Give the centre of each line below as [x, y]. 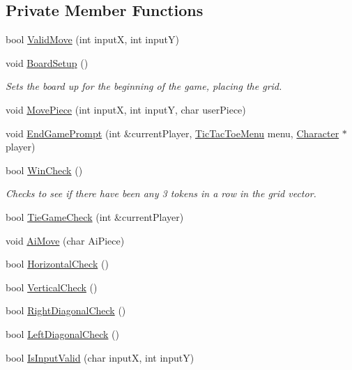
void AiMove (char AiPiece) [65, 240]
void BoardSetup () [47, 62]
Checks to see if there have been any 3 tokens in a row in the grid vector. [161, 193]
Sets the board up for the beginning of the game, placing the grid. [144, 86]
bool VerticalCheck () [52, 287]
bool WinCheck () [44, 170]
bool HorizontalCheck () [57, 264]
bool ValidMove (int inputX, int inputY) [92, 39]
